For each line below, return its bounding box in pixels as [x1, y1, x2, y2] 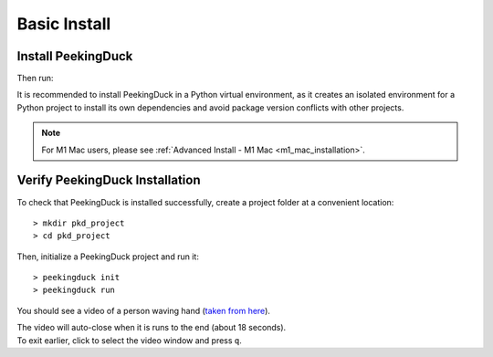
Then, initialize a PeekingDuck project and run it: [16, 251, 200, 262]
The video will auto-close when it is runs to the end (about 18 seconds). [16, 322, 287, 333]
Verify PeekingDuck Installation [16, 173, 201, 188]
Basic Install [16, 14, 111, 34]
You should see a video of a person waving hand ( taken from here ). [16, 305, 271, 316]
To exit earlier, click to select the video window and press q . [16, 334, 242, 346]
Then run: [16, 73, 54, 84]
